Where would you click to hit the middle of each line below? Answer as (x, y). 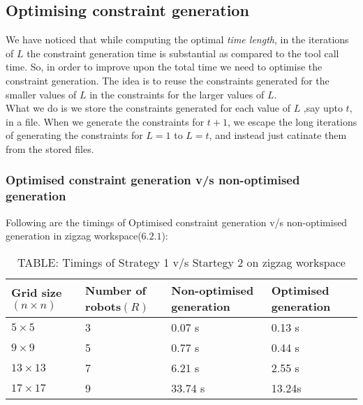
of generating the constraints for (74, 135)
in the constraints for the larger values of (177, 94)
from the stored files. (50, 148)
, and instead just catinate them (278, 135)
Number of (116, 290)
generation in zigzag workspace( (74, 236)
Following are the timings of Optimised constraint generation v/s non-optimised (177, 222)
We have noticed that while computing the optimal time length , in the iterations (177, 39)
